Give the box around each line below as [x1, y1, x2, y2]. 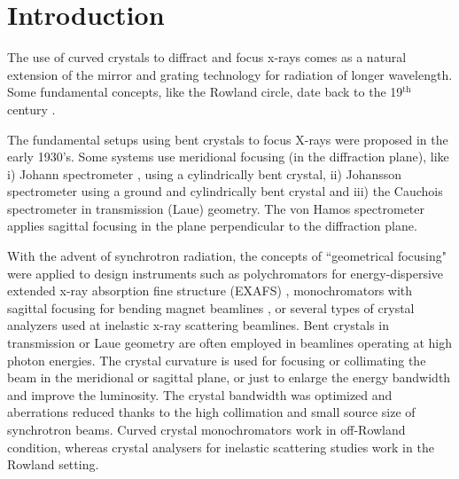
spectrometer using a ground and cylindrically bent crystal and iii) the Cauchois [7, 182, 443, 200]
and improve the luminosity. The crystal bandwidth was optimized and [7, 385, 393, 404]
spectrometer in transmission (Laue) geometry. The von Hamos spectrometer [7, 199, 425, 217]
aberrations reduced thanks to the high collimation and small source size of [7, 403, 416, 421]
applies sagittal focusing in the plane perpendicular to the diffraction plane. [7, 216, 417, 235]
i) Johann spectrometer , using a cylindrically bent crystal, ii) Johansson [7, 164, 402, 183]
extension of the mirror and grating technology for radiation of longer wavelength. [7, 65, 453, 83]
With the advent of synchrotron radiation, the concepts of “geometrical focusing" [7, 247, 447, 265]
